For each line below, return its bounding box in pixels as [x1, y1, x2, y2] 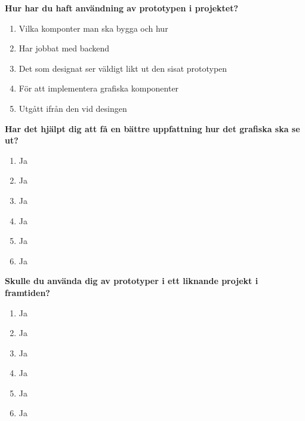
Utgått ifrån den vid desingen [19, 102, 127, 114]
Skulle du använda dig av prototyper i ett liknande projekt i [5, 274, 258, 287]
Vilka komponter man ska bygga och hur [19, 22, 168, 34]
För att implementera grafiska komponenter [19, 82, 179, 94]
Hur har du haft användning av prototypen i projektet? [5, 2, 239, 14]
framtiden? [5, 286, 50, 298]
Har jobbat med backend [19, 42, 110, 54]
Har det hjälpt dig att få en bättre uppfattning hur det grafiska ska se [5, 122, 300, 135]
